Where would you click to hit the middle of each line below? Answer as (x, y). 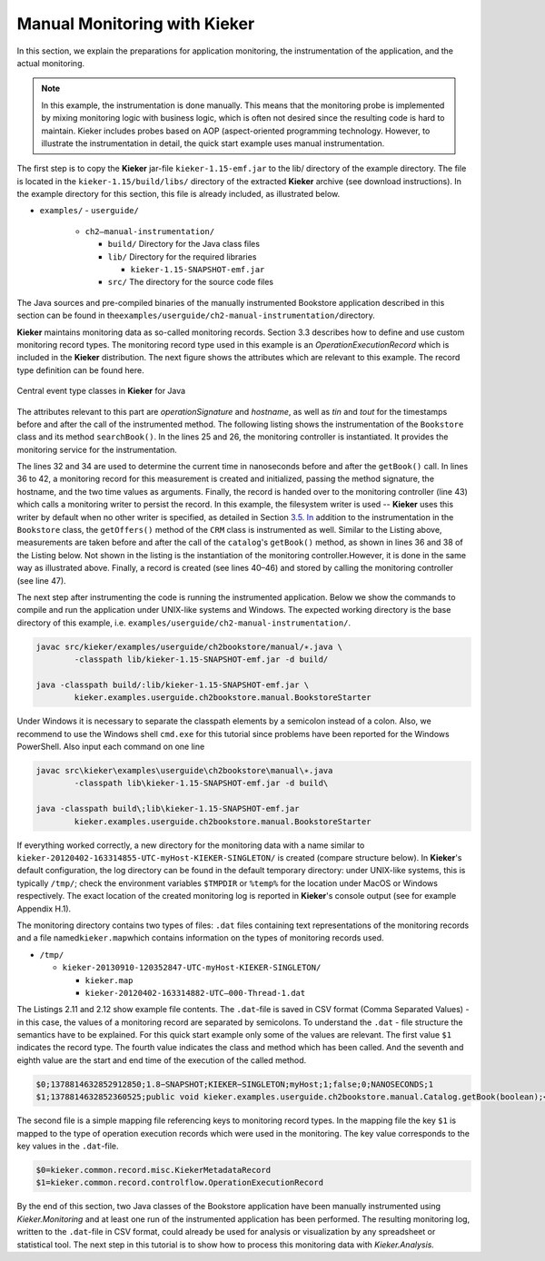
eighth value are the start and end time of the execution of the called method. (162, 1060)
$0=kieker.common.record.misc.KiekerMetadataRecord (154, 1170)
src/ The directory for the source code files (191, 282)
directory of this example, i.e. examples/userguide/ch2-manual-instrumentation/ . (184, 623)
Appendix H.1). (44, 909)
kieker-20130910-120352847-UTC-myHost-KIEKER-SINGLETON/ (192, 968)
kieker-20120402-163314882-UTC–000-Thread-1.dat (195, 993)
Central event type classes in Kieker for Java (101, 391)
